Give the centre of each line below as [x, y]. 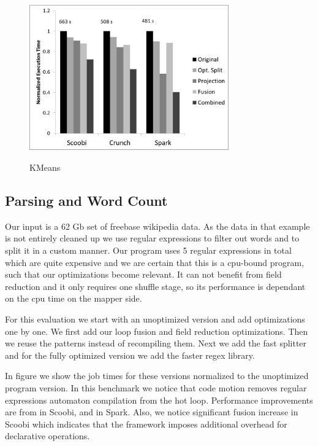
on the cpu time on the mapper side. [74, 298]
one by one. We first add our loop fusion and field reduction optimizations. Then [157, 331]
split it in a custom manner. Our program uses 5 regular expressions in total [148, 250]
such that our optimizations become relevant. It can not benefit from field [143, 274]
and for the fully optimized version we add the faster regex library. [130, 355]
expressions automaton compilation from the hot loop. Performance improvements [159, 400]
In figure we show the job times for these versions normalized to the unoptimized [157, 376]
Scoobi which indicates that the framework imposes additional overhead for [146, 424]
